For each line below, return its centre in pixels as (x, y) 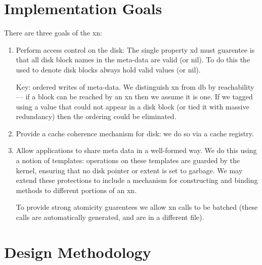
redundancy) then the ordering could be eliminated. (96, 116)
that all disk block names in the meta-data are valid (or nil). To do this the (133, 60)
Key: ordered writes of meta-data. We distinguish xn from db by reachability (135, 86)
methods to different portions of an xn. (76, 190)
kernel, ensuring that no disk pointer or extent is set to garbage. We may (129, 170)
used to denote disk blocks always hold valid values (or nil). (108, 69)
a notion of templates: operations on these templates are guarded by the (128, 160)
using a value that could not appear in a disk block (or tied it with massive (133, 106)
